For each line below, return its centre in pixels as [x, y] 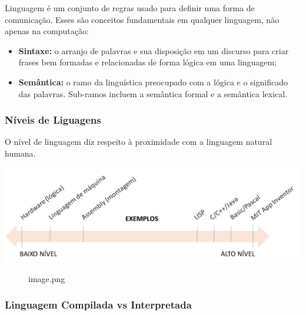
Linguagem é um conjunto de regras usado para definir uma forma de [130, 8]
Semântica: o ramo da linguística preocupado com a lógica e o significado [153, 82]
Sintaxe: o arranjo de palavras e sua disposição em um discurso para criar [154, 50]
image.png [47, 278]
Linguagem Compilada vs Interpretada [98, 305]
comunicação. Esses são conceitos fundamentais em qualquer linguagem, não [142, 19]
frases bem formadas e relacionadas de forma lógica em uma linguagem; [148, 62]
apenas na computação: [47, 31]
